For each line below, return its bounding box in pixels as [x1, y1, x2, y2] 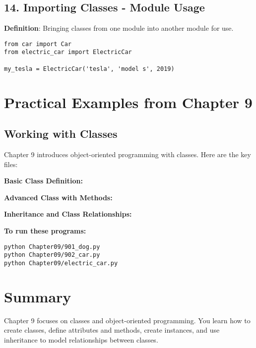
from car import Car [4, 40, 72, 48]
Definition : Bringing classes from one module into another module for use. [4, 23, 234, 33]
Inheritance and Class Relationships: [4, 209, 132, 219]
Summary [4, 286, 71, 306]
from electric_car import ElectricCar [4, 49, 132, 56]
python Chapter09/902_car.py [4, 251, 100, 259]
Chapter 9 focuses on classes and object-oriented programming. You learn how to [4, 315, 251, 325]
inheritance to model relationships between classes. [4, 334, 158, 345]
